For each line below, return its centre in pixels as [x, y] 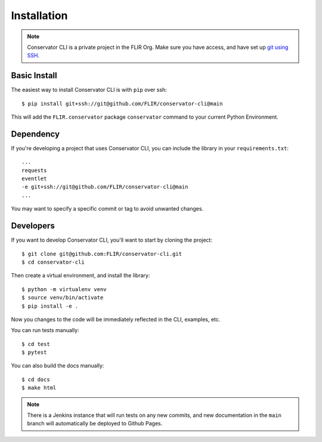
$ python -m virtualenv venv [64, 289]
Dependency [35, 134]
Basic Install [34, 75]
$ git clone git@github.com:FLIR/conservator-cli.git [102, 254]
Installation [39, 16]
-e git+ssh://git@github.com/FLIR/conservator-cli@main [105, 187]
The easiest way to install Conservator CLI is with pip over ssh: [89, 90]
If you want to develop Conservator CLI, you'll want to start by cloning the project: [112, 240]
